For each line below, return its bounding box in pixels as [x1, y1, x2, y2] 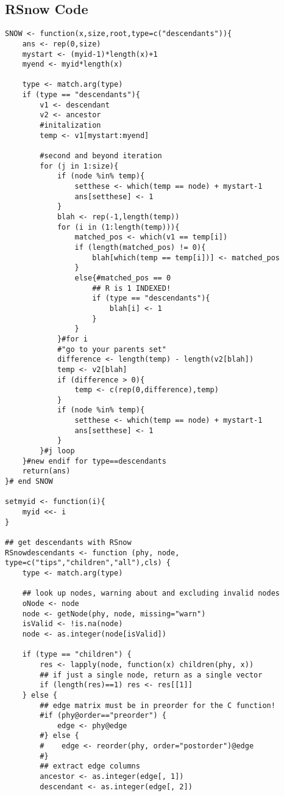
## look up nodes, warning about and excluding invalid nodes [22, 589, 280, 598]
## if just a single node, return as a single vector [40, 670, 263, 679]
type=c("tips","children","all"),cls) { [5, 558, 171, 568]
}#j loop [40, 447, 75, 456]
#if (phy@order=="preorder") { [40, 711, 166, 720]
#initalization [40, 121, 101, 130]
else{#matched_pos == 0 [74, 273, 171, 282]
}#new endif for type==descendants [22, 456, 166, 466]
